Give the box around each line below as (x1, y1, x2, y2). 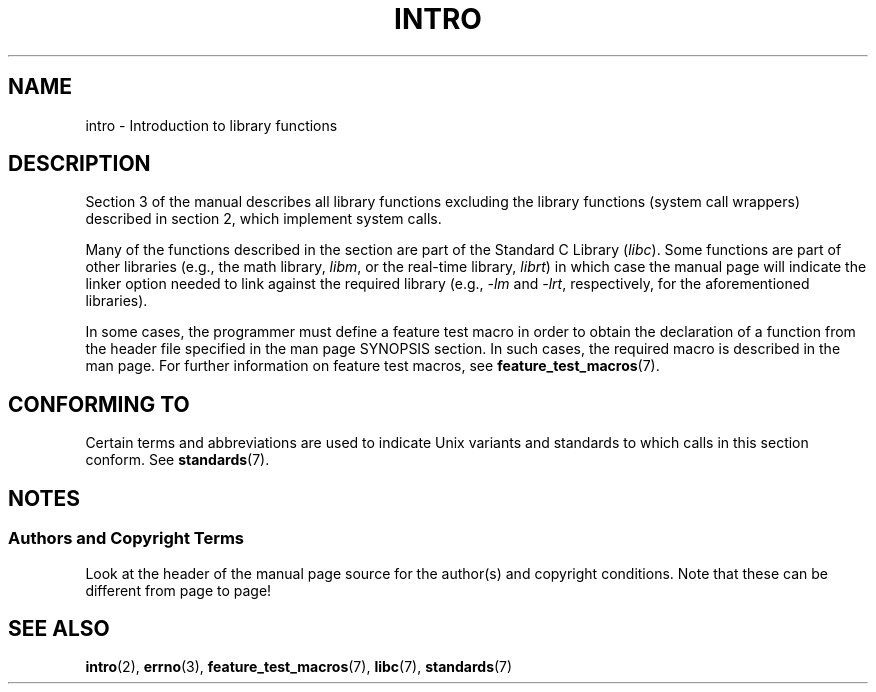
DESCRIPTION (8, 151, 151, 177)
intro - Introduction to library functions (85, 116, 338, 134)
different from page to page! (85, 581, 272, 599)
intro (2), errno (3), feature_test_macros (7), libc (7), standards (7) (85, 658, 513, 676)
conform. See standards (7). (85, 451, 270, 469)
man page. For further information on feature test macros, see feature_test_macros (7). (85, 357, 660, 375)
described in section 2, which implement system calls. (85, 210, 442, 228)
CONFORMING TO (8, 391, 190, 417)
